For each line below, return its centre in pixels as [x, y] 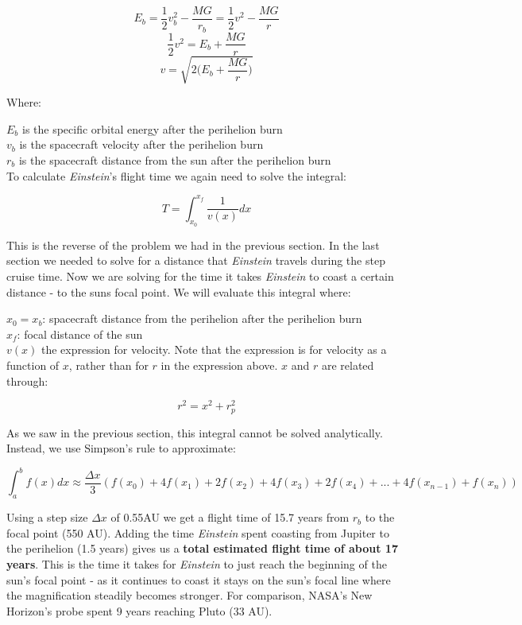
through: [27, 380]
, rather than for [108, 365]
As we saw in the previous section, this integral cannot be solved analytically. [195, 432]
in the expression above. [219, 365]
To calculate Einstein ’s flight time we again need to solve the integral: [177, 175]
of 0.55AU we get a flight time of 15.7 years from [230, 517]
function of [33, 365]
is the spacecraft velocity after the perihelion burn [141, 144]
